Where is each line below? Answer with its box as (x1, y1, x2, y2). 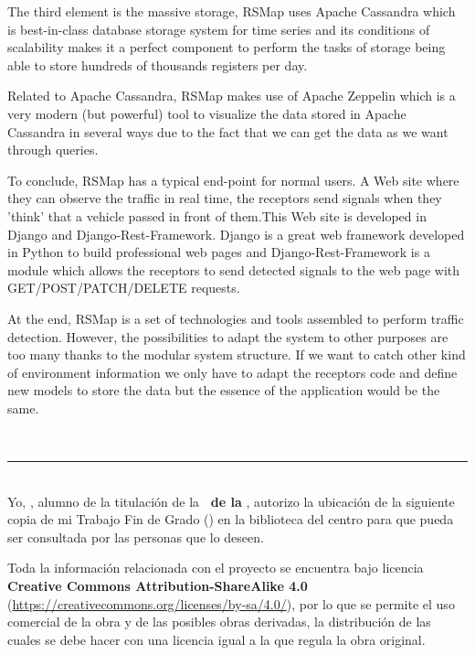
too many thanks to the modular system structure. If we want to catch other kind (7, 345, 466, 364)
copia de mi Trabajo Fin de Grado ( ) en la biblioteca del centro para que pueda (7, 510, 454, 529)
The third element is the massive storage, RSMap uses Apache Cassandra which (7, 2, 456, 20)
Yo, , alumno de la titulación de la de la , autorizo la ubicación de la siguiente (7, 491, 455, 510)
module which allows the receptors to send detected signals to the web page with (7, 260, 460, 279)
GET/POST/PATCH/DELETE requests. (7, 278, 240, 297)
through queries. (7, 140, 99, 159)
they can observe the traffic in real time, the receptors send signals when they (7, 188, 442, 208)
